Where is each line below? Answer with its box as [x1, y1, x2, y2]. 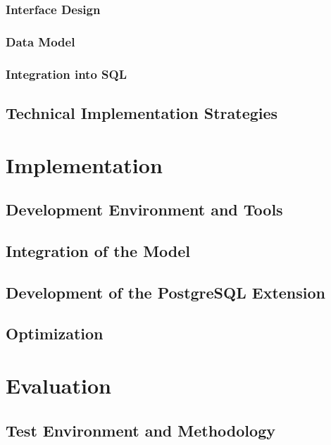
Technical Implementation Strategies [6, 101, 278, 123]
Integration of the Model [6, 239, 191, 261]
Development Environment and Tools [6, 199, 283, 220]
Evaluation [6, 371, 111, 399]
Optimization [6, 322, 104, 344]
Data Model [6, 32, 75, 50]
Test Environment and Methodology [6, 419, 275, 441]
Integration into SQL [6, 65, 127, 82]
